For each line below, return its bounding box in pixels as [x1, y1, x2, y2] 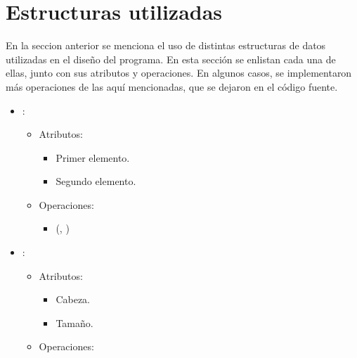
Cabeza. [56, 292, 90, 307]
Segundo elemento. [56, 174, 136, 188]
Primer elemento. [56, 150, 130, 165]
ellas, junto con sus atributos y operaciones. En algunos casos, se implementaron [6, 65, 352, 80]
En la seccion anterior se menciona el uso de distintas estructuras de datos [6, 38, 326, 53]
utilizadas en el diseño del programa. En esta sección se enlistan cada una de [6, 51, 336, 66]
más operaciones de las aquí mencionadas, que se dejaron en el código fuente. [6, 79, 338, 94]
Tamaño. [56, 315, 93, 330]
